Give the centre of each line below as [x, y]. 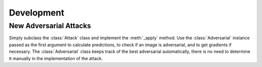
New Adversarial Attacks [50, 26]
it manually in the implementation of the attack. [56, 58]
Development [37, 13]
